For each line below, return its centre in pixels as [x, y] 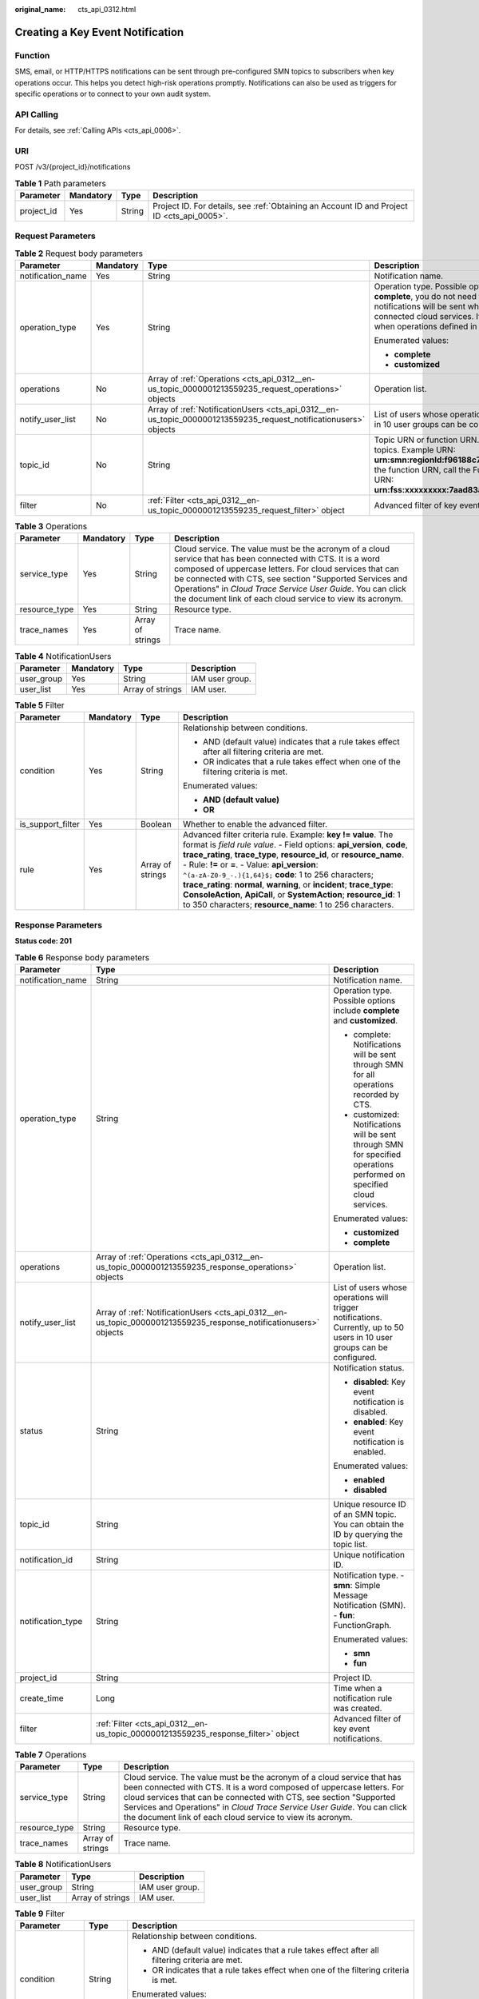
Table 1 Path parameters [61, 183]
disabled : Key [380, 1382]
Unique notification [369, 1554]
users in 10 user [363, 1337]
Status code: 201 [43, 940]
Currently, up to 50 [369, 1327]
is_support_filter [49, 824]
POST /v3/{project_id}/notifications [73, 167]
